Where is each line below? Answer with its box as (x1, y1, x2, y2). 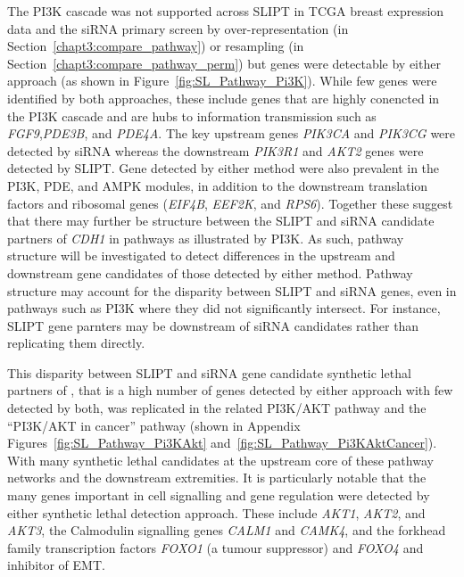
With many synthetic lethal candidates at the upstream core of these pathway (7, 450, 434, 469)
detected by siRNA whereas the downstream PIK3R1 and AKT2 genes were (7, 141, 424, 160)
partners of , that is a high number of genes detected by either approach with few (7, 381, 453, 400)
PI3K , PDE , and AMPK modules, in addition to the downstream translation (7, 176, 428, 194)
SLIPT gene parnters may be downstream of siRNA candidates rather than (7, 316, 419, 334)
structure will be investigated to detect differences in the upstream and (7, 246, 395, 265)
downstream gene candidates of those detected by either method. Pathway (7, 263, 413, 282)
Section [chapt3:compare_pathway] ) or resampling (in (7, 37, 304, 55)
